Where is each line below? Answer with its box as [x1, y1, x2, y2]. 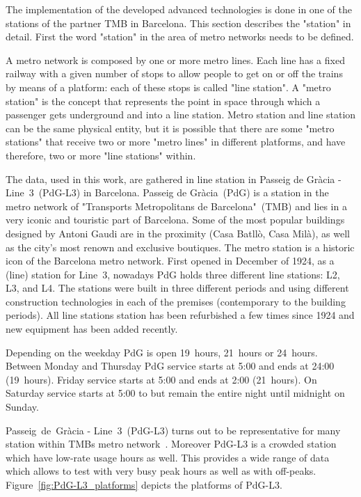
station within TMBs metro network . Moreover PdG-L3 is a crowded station [6, 436, 337, 451]
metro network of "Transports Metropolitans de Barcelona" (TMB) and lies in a [6, 198, 347, 213]
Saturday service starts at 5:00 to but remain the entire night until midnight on [6, 386, 345, 400]
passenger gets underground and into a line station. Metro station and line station [6, 107, 356, 122]
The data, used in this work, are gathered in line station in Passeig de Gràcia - [6, 171, 342, 186]
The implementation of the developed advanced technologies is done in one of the [6, 2, 352, 16]
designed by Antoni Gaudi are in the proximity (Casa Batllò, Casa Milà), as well [6, 226, 350, 240]
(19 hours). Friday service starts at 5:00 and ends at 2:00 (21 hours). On [6, 372, 317, 386]
